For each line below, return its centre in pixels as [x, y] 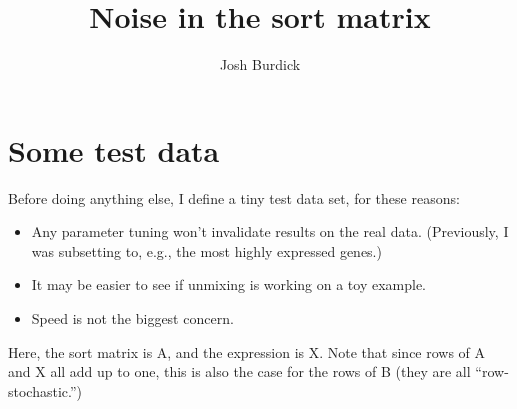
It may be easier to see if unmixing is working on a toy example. [229, 284]
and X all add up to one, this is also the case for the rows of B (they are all [239, 371]
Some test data [114, 149]
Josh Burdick [260, 64]
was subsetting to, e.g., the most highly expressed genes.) [206, 250]
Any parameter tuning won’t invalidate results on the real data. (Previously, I [270, 231]
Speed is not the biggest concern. [132, 318]
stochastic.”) [45, 390]
